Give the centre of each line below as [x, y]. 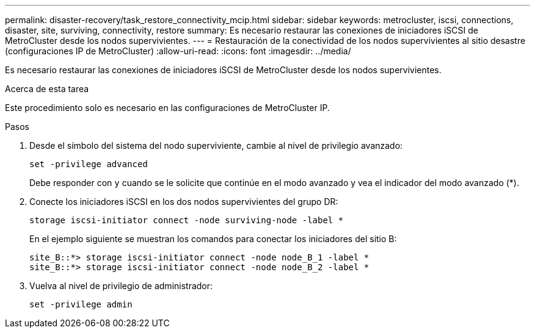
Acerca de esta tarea [47, 89]
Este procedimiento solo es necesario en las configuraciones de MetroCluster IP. [167, 108]
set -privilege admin [81, 304]
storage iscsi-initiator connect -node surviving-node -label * [187, 220]
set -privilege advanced [89, 164]
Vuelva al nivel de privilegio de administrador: [121, 286]
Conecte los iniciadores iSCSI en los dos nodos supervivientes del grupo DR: [184, 202]
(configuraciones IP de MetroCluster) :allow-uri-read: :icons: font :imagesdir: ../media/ [178, 51]
